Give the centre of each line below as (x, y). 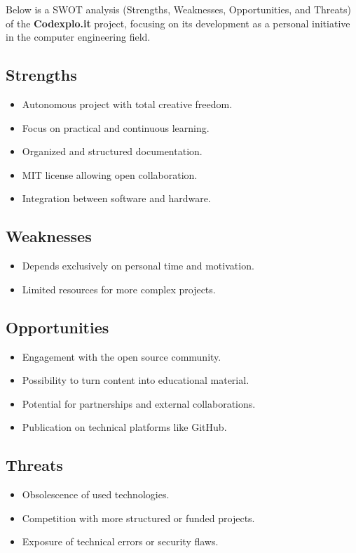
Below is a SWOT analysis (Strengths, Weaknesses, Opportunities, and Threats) (178, 9)
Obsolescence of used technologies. (96, 494)
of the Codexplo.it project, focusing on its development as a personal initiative (178, 23)
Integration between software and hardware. (116, 198)
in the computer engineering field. (78, 37)
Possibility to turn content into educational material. (136, 380)
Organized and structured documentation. (112, 151)
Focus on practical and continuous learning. (116, 127)
